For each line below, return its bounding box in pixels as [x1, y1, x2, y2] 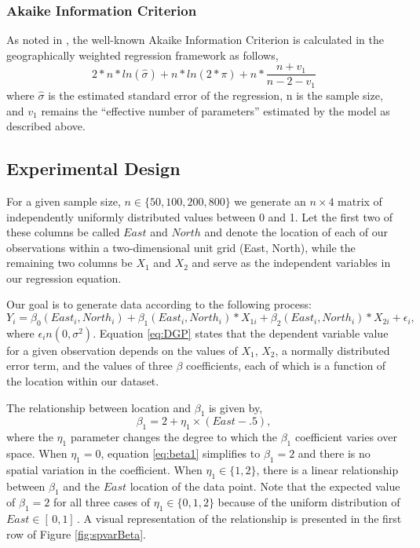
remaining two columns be [6, 254, 133, 271]
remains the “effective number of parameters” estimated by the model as [41, 102, 390, 119]
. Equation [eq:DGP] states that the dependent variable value [93, 324, 389, 341]
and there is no [298, 445, 371, 462]
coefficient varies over [294, 429, 397, 445]
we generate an [234, 192, 306, 209]
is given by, [208, 399, 263, 415]
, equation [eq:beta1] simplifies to [100, 445, 261, 462]
